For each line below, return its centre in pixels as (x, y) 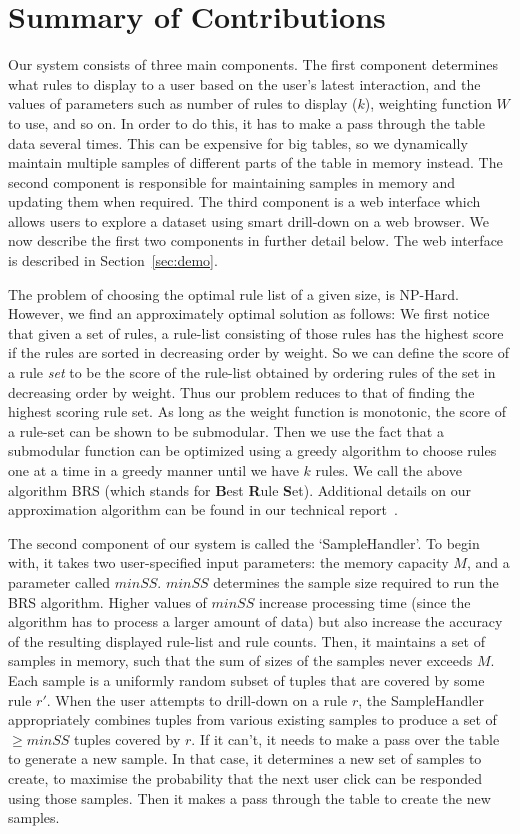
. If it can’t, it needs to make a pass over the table (345, 738)
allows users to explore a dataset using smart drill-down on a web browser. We (249, 220)
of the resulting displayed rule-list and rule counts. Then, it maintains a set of (246, 640)
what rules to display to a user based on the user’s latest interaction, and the (244, 83)
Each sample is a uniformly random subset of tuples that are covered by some (246, 679)
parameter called (59, 581)
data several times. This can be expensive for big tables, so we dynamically (238, 142)
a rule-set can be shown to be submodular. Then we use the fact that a (226, 430)
